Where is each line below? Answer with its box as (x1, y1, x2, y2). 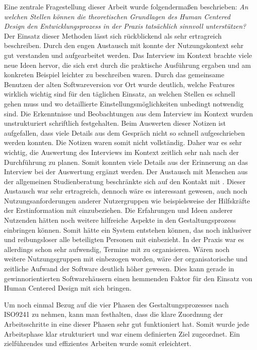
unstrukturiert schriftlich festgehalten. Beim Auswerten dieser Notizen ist (4, 118, 226, 128)
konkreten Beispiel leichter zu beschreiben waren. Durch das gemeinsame (4, 69, 224, 80)
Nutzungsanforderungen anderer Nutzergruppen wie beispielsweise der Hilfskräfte (4, 195, 250, 205)
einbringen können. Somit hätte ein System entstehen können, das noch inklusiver (4, 224, 252, 235)
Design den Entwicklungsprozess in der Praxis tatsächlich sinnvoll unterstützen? (4, 21, 246, 31)
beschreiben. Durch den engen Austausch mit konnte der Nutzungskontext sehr (4, 40, 244, 50)
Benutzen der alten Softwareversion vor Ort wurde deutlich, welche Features (4, 79, 235, 89)
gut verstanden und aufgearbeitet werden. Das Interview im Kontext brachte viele (4, 50, 252, 60)
